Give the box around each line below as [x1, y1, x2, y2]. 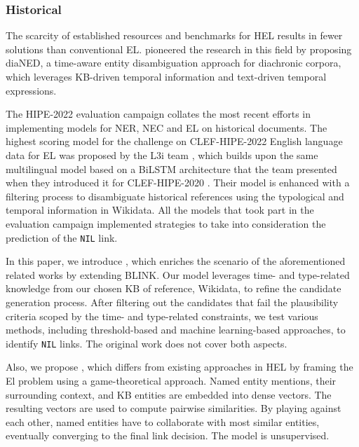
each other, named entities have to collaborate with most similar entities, [6, 414, 320, 429]
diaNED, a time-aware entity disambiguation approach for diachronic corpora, [6, 55, 341, 70]
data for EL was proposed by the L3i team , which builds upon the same [6, 147, 318, 162]
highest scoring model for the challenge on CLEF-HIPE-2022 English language [6, 134, 343, 149]
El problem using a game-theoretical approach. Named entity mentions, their [6, 373, 337, 387]
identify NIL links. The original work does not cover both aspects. [6, 336, 287, 350]
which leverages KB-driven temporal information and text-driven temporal [6, 69, 327, 83]
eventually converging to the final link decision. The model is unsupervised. [6, 428, 330, 443]
